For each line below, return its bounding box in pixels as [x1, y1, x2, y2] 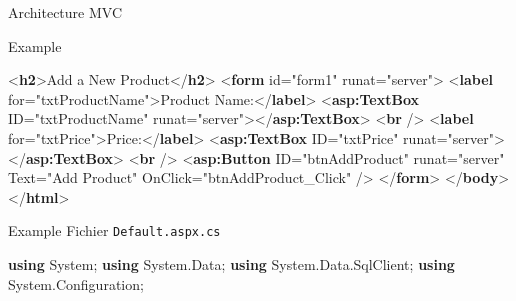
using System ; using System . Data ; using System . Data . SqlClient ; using [8, 254, 455, 274]
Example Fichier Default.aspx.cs [8, 220, 221, 241]
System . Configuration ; [8, 273, 144, 294]
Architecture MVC [8, 2, 123, 22]
